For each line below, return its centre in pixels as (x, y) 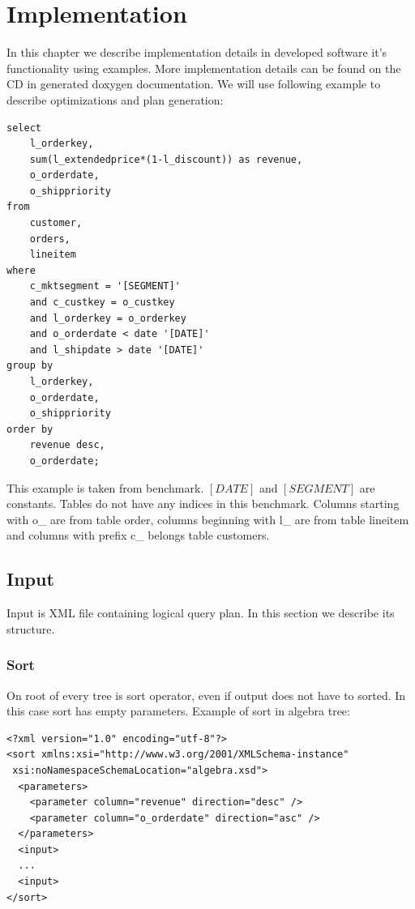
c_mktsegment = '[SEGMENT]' (105, 286)
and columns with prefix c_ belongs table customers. (138, 535)
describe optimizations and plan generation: (115, 99)
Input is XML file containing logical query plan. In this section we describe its (201, 613)
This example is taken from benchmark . (105, 487)
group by (30, 366)
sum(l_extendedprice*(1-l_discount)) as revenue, (166, 159)
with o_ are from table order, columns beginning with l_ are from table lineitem (208, 519)
